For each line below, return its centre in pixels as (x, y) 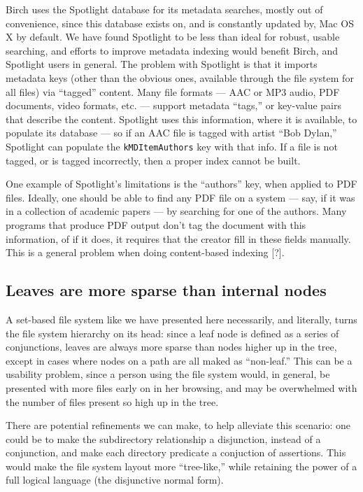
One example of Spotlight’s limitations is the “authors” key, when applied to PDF (181, 184)
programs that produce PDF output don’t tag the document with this (156, 224)
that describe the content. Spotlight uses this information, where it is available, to (181, 119)
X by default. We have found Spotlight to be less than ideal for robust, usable (173, 37)
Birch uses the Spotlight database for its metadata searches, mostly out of (164, 9)
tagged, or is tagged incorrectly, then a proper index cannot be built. (153, 160)
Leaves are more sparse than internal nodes (166, 290)
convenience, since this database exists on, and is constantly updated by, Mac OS (180, 23)
